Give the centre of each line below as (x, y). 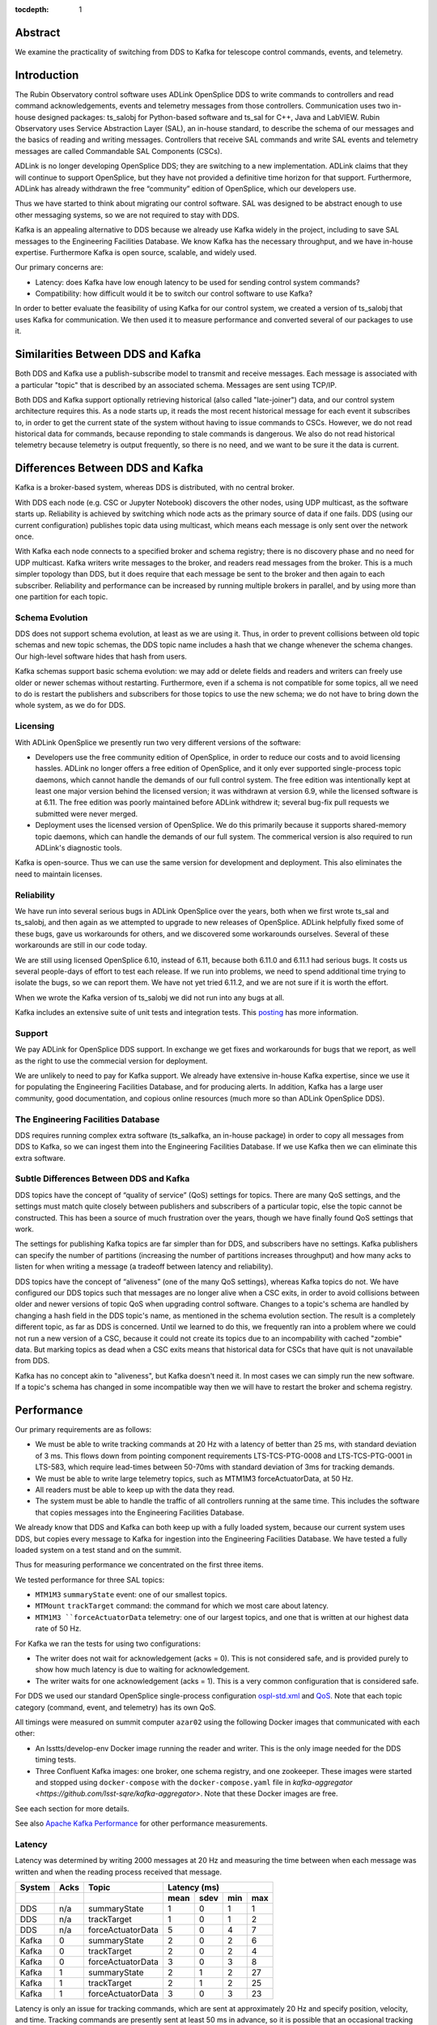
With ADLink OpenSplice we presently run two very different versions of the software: (158, 742)
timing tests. (56, 1760)
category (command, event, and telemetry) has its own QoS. (115, 1707)
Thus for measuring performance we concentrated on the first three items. (139, 1565)
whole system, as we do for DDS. (70, 706)
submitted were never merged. (87, 813)
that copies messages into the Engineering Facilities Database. (140, 1512)
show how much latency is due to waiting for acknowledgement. (142, 1669)
